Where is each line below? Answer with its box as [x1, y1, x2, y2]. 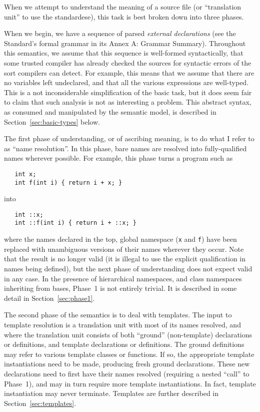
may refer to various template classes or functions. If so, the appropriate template [4, 348, 254, 359]
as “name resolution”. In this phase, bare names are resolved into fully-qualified [4, 143, 247, 153]
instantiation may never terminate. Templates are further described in [4, 388, 219, 398]
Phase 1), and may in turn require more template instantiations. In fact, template [4, 378, 256, 388]
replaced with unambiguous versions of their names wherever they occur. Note [4, 243, 244, 254]
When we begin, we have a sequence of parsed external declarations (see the [4, 28, 236, 39]
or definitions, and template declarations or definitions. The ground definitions [4, 339, 244, 349]
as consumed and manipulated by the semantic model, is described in [4, 106, 216, 117]
